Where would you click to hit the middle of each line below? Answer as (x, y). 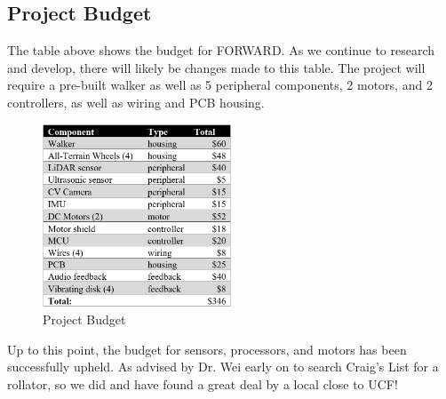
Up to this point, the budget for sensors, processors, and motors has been (207, 349)
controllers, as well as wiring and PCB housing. (136, 102)
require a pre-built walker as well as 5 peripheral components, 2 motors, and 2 (220, 85)
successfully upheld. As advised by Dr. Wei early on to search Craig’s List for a (223, 367)
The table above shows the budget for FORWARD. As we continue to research (221, 50)
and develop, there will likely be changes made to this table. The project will (216, 67)
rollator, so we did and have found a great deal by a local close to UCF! (203, 383)
